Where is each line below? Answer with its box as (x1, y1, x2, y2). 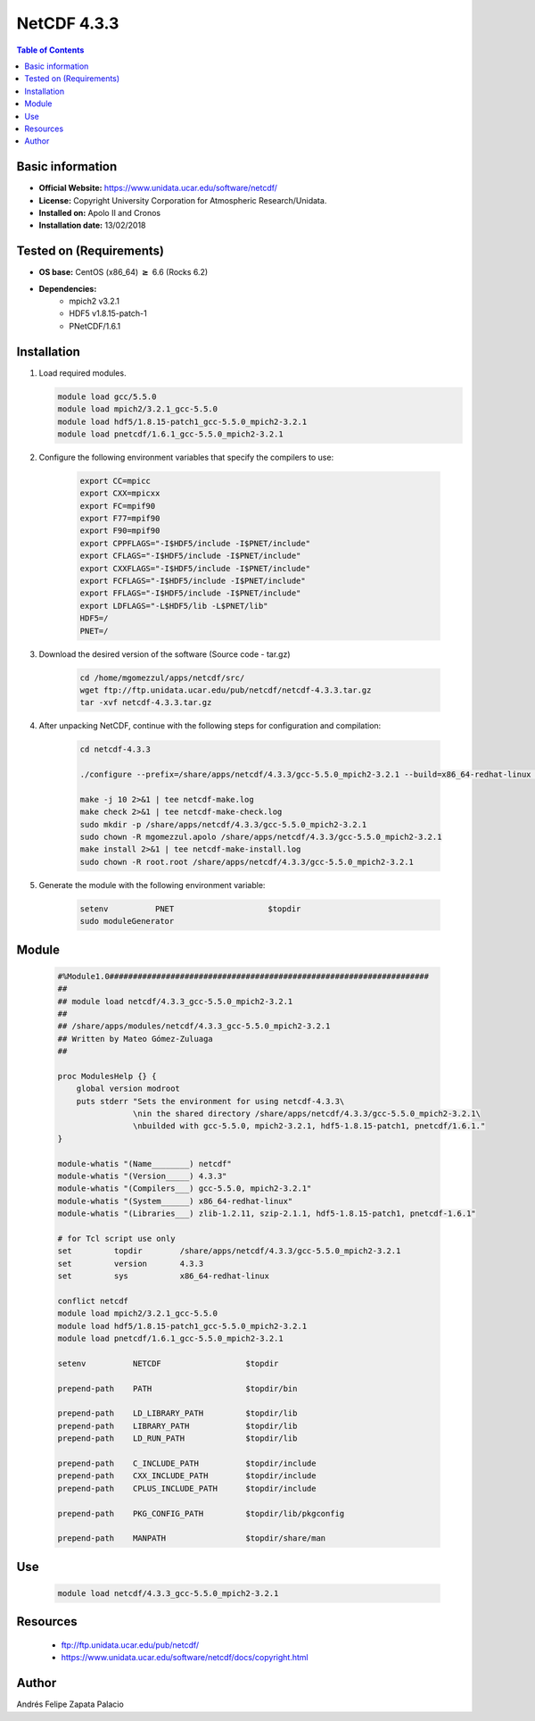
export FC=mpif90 (79, 501, 156, 511)
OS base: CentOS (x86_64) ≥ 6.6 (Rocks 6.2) (38, 267, 209, 278)
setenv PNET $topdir (79, 903, 301, 914)
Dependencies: (38, 283, 97, 294)
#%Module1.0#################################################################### (57, 971, 430, 981)
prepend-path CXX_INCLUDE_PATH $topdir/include (57, 1471, 317, 1481)
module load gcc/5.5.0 (57, 391, 157, 402)
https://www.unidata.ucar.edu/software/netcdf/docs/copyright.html (61, 1652, 309, 1663)
